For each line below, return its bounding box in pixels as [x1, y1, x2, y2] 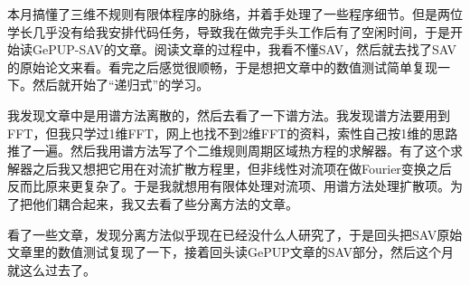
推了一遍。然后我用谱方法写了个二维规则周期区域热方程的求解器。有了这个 [7, 141, 450, 160]
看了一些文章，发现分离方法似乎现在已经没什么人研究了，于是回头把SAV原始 [7, 224, 463, 243]
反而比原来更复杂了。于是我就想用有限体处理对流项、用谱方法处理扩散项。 [7, 176, 450, 195]
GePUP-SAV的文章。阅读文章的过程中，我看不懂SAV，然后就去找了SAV [32, 40, 457, 59]
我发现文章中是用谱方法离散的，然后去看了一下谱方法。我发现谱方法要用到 [7, 105, 450, 124]
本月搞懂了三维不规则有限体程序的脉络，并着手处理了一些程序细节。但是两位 [7, 5, 463, 23]
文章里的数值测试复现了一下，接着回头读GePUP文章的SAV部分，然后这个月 [7, 242, 455, 261]
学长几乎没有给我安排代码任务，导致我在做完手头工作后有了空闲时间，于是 [7, 22, 450, 41]
